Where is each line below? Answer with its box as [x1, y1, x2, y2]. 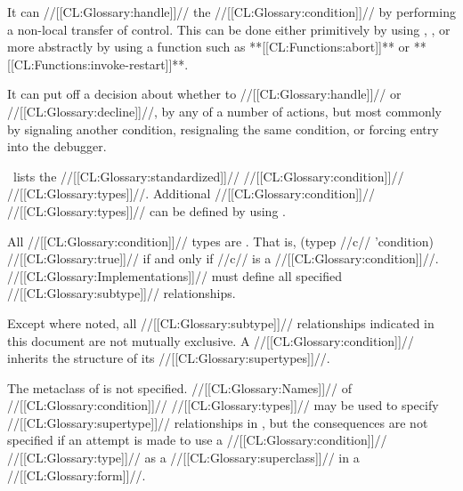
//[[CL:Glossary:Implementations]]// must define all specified [7, 266, 342, 285]
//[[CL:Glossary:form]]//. [7, 465, 146, 484]
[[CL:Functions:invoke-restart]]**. [7, 54, 189, 73]
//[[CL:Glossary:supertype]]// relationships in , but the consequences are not [7, 413, 428, 431]
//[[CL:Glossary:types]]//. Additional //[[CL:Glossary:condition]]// [7, 184, 375, 203]
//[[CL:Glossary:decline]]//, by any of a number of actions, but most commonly [7, 101, 442, 120]
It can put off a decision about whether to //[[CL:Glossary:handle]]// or [7, 85, 402, 103]
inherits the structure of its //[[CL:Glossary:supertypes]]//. [7, 349, 330, 367]
